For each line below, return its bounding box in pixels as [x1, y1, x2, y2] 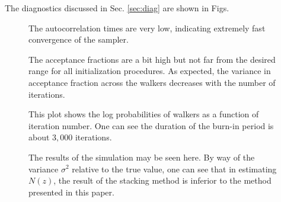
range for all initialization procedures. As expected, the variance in [28, 65, 271, 77]
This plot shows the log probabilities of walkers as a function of [28, 108, 259, 120]
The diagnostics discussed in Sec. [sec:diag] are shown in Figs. [5, 2, 229, 14]
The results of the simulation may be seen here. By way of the [28, 150, 255, 163]
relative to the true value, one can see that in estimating [72, 162, 277, 175]
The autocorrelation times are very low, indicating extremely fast [28, 21, 266, 34]
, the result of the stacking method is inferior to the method [53, 174, 272, 187]
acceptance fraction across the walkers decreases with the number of [28, 76, 276, 88]
